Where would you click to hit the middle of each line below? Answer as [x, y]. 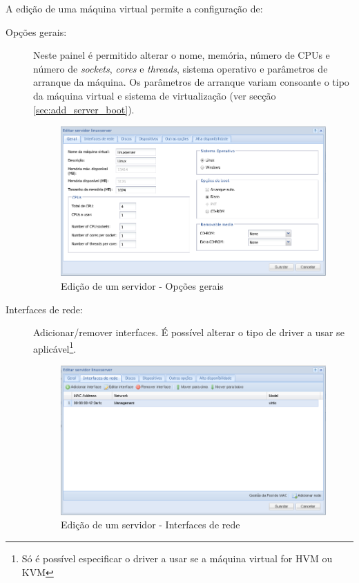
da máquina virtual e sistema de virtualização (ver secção [155, 95]
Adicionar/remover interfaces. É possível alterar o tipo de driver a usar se [189, 332]
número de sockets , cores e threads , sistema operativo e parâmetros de [181, 68]
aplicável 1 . [55, 347]
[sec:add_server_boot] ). [84, 109]
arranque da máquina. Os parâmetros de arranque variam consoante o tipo [191, 82]
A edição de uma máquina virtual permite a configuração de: [134, 8]
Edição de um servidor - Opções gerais [142, 285]
